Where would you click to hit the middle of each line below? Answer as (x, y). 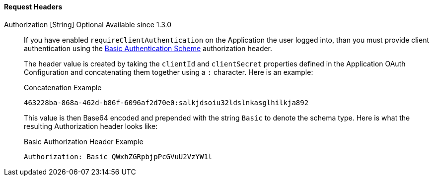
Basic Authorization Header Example (84, 141)
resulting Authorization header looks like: (91, 126)
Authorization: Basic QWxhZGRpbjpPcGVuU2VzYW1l (118, 156)
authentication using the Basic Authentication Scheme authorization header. (148, 48)
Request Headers (33, 7)
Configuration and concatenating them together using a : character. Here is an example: (169, 72)
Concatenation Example (63, 87)
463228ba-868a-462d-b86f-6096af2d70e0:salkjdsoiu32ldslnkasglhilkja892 (166, 102)
